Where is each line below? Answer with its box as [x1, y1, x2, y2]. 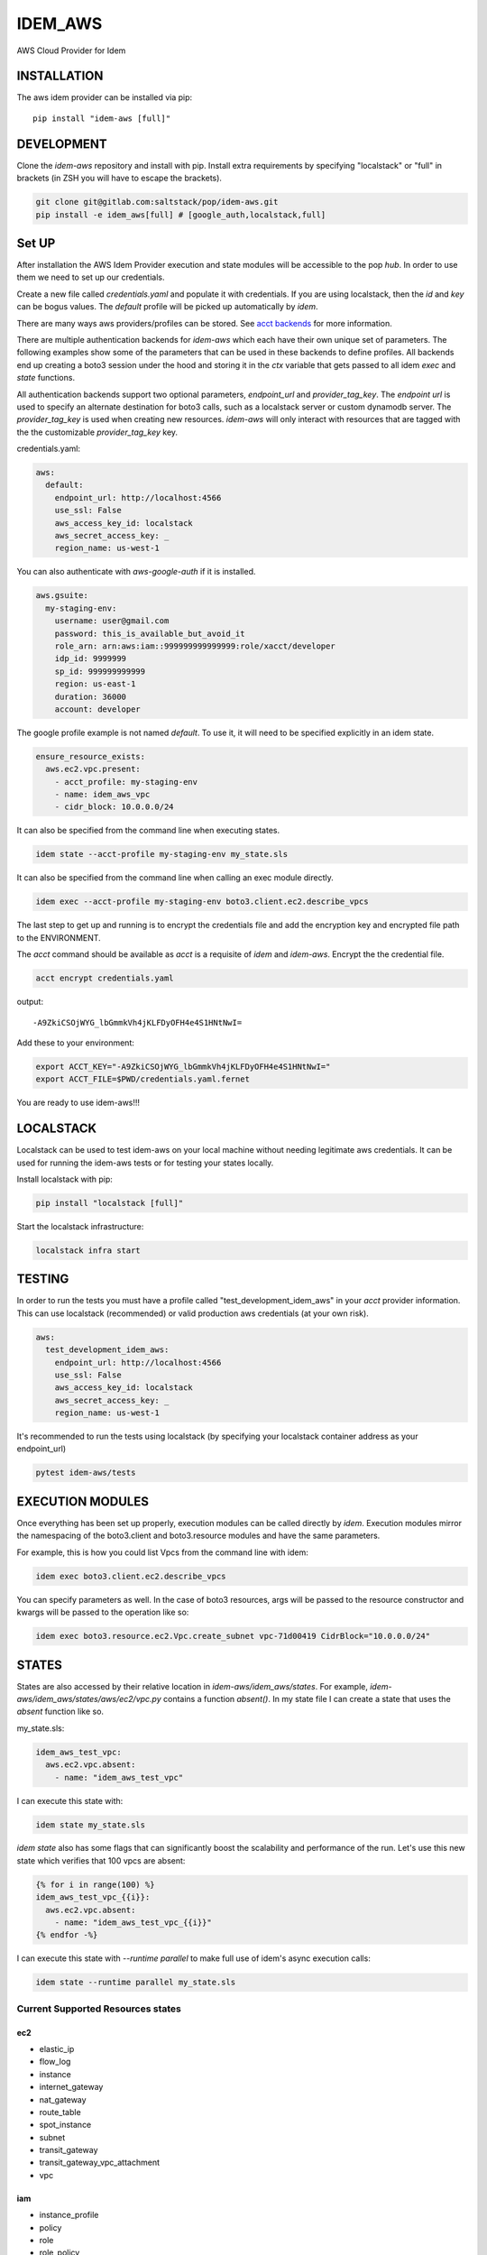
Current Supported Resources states [16, 2002, 182, 2015]
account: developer [54, 704, 142, 714]
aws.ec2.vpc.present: [45, 764, 142, 775]
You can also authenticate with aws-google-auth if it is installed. [16, 566, 256, 577]
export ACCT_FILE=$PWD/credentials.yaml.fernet [35, 1074, 250, 1084]
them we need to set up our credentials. [16, 272, 165, 283]
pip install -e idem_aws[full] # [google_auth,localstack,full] [35, 209, 326, 220]
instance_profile [39, 2210, 99, 2221]
